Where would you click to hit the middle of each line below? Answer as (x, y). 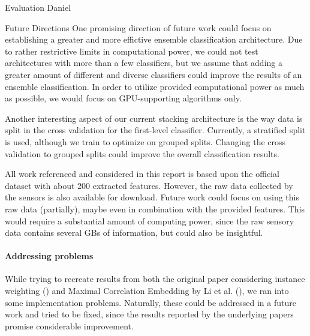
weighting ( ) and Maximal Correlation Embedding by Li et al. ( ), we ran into (147, 291)
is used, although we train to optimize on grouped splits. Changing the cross (145, 141)
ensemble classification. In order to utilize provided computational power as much (155, 86)
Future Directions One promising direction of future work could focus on (138, 27)
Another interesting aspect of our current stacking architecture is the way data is (154, 118)
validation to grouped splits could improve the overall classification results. (142, 153)
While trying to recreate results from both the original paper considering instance (155, 279)
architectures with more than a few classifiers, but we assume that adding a (144, 63)
